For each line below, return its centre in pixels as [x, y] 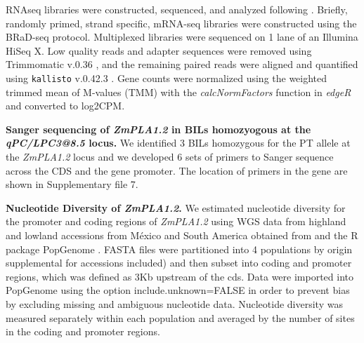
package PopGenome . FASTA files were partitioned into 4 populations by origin [179, 249]
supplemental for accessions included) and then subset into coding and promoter [179, 263]
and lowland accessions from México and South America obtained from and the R [182, 235]
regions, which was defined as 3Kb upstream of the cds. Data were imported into [180, 276]
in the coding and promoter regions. [83, 331]
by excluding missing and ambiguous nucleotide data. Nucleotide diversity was [174, 303]
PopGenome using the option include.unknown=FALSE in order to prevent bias [178, 290]
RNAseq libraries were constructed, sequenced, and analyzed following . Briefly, [177, 9]
